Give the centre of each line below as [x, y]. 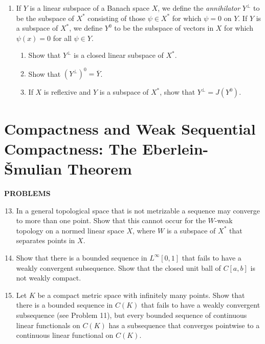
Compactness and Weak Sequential [130, 128]
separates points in [46, 240]
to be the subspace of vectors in [164, 28]
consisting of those [116, 18]
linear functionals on [48, 325]
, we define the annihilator [199, 8]
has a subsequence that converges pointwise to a [184, 325]
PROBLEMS [27, 193]
